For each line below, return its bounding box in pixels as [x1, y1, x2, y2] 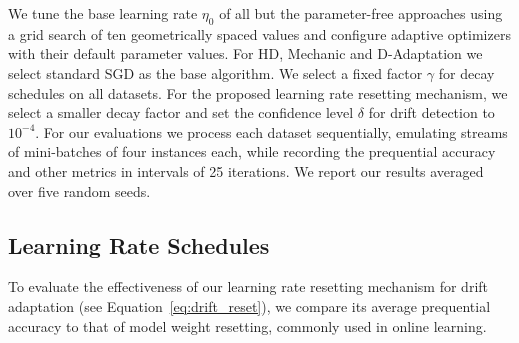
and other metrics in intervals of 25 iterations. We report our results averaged [8, 160, 484, 181]
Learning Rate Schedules [8, 229, 270, 260]
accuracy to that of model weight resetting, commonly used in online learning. [8, 315, 487, 336]
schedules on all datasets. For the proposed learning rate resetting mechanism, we [8, 82, 508, 103]
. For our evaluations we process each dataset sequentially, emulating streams [35, 121, 508, 142]
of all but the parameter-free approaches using [219, 3, 503, 23]
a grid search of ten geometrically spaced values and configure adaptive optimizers [8, 23, 511, 44]
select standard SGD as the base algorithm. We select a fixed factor [8, 62, 423, 83]
